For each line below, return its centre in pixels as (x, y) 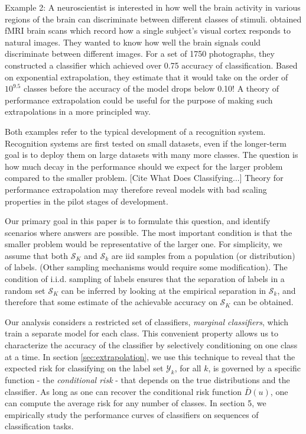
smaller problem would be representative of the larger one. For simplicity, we (144, 244)
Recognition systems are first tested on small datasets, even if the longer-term (146, 143)
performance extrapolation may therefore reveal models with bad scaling (136, 189)
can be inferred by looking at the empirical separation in (164, 290)
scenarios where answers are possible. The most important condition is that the (149, 232)
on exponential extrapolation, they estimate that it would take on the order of (147, 77)
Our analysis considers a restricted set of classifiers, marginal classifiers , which (147, 321)
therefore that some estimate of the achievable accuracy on (111, 302)
